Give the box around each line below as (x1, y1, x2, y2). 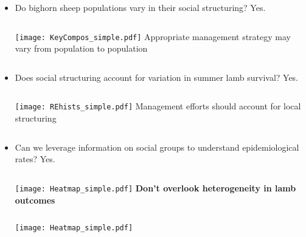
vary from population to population (15, 42, 148, 55)
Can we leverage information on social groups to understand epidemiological (15, 140, 299, 153)
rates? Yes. (15, 153, 55, 165)
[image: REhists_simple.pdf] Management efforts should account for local (15, 100, 301, 112)
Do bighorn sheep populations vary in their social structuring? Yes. (15, 1, 266, 13)
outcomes (15, 193, 55, 206)
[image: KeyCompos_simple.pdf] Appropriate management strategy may (15, 30, 291, 43)
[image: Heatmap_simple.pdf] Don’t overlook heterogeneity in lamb (15, 181, 296, 194)
